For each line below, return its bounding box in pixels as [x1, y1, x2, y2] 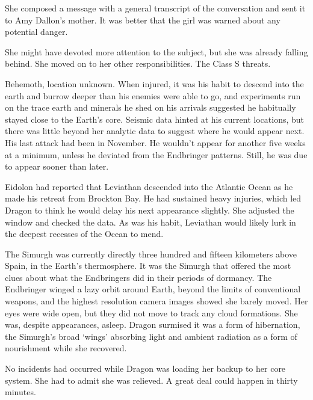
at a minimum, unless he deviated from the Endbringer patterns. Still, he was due [5, 148, 308, 161]
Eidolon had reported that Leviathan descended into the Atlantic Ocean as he [5, 180, 293, 192]
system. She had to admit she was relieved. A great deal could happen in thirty [5, 374, 298, 386]
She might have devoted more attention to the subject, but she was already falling [5, 45, 308, 58]
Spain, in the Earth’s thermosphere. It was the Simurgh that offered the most [5, 259, 291, 272]
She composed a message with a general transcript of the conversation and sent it [5, 2, 306, 14]
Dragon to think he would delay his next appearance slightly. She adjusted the [5, 203, 294, 216]
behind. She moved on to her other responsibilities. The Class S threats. [5, 57, 271, 70]
